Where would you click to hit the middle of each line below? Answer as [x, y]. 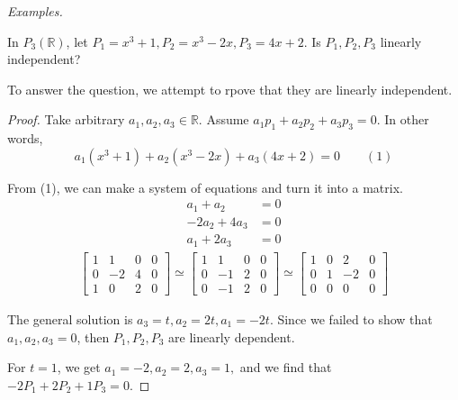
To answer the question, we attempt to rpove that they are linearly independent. [230, 89]
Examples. [35, 11]
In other [407, 119]
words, [25, 138]
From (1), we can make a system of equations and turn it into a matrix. [205, 187]
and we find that [286, 367]
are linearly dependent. [232, 336]
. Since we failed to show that [351, 318]
